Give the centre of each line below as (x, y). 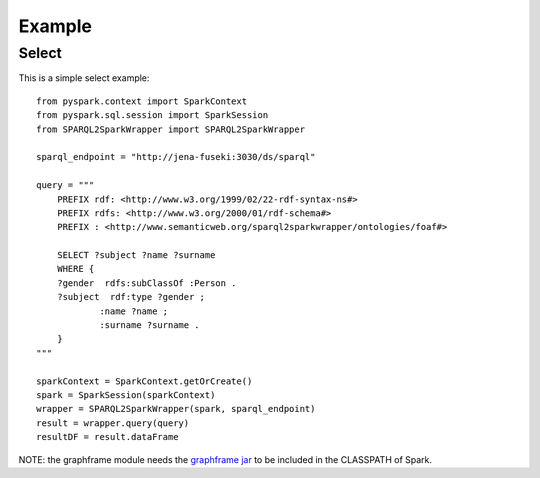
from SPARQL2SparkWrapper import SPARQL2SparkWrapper (170, 129)
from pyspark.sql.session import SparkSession (152, 115)
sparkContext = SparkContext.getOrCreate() (144, 381)
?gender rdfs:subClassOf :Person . (146, 283)
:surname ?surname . (149, 325)
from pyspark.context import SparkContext (142, 101)
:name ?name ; (134, 311)
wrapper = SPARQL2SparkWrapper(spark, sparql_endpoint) (176, 409)
